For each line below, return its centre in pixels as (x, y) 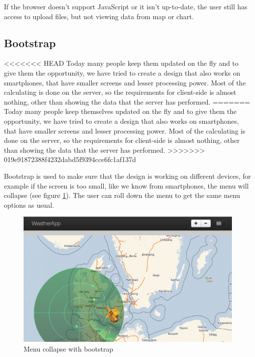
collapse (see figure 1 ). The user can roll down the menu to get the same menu (122, 195)
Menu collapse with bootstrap (69, 348)
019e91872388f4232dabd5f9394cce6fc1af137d (70, 159)
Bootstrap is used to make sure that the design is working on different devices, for (127, 176)
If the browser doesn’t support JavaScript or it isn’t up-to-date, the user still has (126, 6)
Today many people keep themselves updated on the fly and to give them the (120, 111)
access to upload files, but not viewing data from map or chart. (99, 16)
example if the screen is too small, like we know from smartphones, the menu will (127, 185)
